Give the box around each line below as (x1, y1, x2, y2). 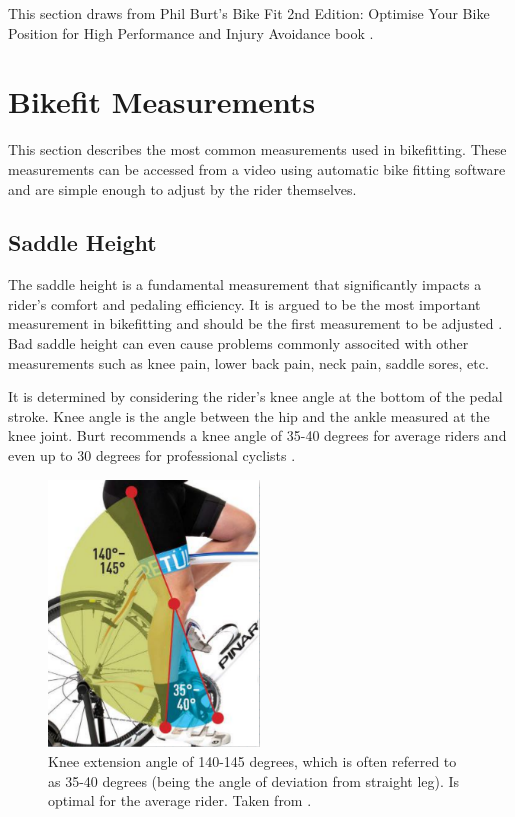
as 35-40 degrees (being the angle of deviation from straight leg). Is (48, 770, 460, 791)
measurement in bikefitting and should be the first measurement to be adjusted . (8, 313, 503, 334)
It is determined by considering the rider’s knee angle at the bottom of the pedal (8, 386, 503, 407)
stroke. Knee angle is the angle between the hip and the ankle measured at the (8, 405, 490, 426)
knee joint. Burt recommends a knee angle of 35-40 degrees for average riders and (8, 425, 507, 446)
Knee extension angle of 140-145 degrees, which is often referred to (48, 751, 457, 771)
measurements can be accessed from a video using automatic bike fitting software (8, 158, 506, 179)
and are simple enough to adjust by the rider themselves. (8, 178, 357, 199)
